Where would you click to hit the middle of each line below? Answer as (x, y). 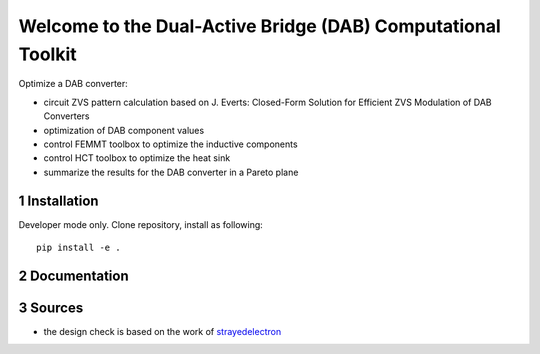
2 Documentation (73, 275)
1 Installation (58, 200)
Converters (66, 116)
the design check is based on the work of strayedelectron (162, 331)
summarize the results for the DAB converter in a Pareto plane (171, 172)
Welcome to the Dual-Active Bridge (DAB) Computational (260, 26)
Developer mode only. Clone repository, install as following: (141, 224)
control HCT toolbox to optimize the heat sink (137, 158)
